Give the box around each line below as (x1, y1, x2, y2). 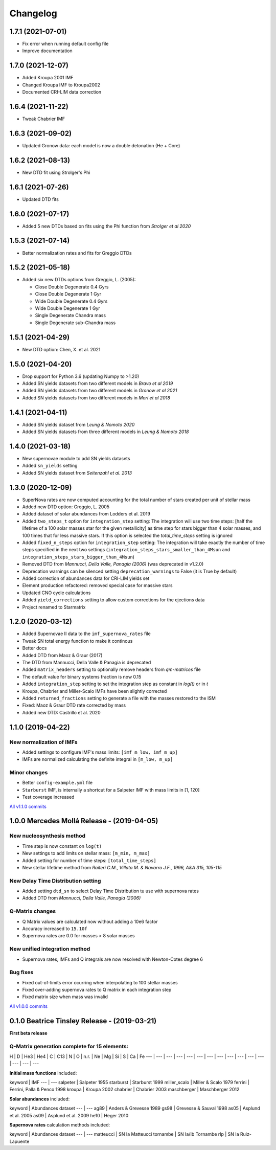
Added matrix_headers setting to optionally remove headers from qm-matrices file (22, 666, 201, 672)
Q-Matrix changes (9, 908, 56, 915)
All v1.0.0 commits (9, 1003, 48, 1009)
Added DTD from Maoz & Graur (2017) (22, 652, 103, 658)
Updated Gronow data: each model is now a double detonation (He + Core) (22, 142, 180, 148)
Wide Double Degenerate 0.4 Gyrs (35, 298, 108, 304)
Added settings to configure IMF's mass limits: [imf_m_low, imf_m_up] (22, 749, 178, 755)
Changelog (9, 8, 57, 19)
